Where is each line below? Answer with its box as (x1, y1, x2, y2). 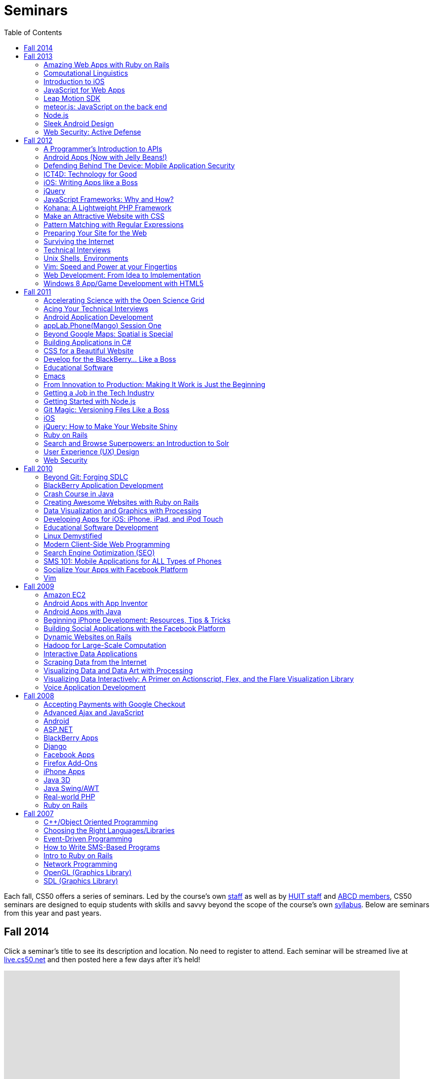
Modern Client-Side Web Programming (44, 539, 170, 548)
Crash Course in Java (44, 489, 114, 498)
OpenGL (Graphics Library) (44, 868, 132, 877)
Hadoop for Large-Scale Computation (44, 640, 166, 649)
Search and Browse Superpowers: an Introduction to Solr (44, 439, 229, 447)
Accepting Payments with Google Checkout (44, 699, 186, 708)
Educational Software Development (44, 523, 158, 532)
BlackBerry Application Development (44, 481, 163, 490)
